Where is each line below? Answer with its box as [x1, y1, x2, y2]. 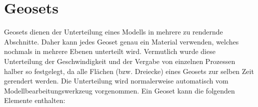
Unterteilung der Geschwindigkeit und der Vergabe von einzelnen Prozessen [4, 55, 235, 66]
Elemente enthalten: [4, 95, 65, 105]
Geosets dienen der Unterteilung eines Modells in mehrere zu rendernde [4, 26, 223, 37]
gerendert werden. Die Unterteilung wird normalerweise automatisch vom [4, 75, 228, 86]
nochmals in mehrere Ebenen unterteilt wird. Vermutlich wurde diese [4, 46, 215, 56]
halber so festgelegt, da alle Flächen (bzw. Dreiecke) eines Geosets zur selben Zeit [4, 65, 254, 76]
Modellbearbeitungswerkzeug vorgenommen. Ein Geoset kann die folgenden [4, 85, 235, 95]
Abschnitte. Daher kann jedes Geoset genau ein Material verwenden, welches [4, 36, 239, 46]
